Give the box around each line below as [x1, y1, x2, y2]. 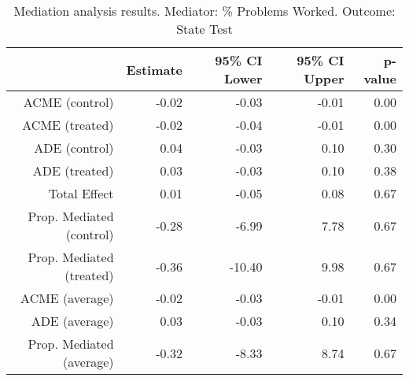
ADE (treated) [32, 161, 114, 179]
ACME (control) [23, 93, 114, 111]
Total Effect [48, 184, 114, 202]
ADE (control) [34, 139, 114, 157]
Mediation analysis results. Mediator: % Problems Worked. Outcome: [13, 2, 396, 20]
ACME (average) [20, 289, 114, 307]
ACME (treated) [22, 116, 114, 134]
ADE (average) [31, 312, 114, 330]
